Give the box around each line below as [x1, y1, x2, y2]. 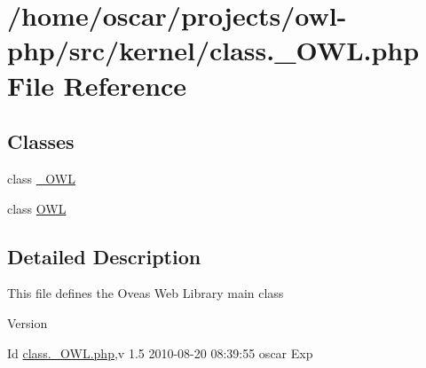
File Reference [7, 67, 187, 103]
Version [7, 313, 48, 332]
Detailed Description [7, 242, 201, 270]
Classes [7, 128, 75, 155]
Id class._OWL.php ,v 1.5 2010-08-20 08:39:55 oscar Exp [7, 343, 313, 362]
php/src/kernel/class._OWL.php [7, 32, 420, 68]
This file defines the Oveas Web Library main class [7, 284, 284, 302]
